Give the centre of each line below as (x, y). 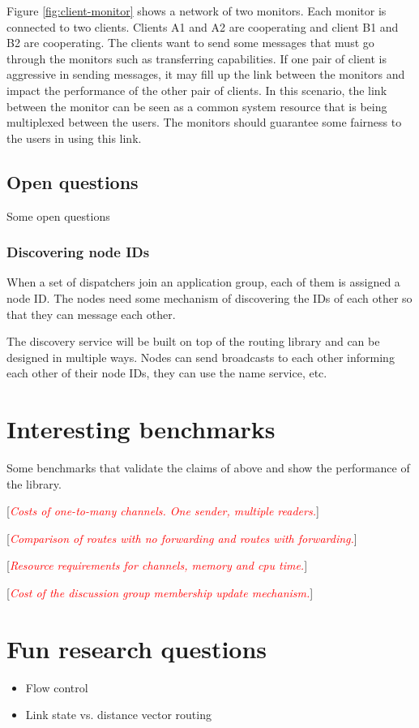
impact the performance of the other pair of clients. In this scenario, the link (197, 90)
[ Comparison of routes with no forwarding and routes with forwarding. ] (182, 538)
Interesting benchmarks (141, 429)
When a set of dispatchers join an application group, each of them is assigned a (203, 282)
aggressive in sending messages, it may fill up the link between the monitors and (206, 74)
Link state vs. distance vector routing (118, 715)
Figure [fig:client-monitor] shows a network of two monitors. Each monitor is (197, 11)
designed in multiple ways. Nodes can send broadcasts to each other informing (201, 357)
